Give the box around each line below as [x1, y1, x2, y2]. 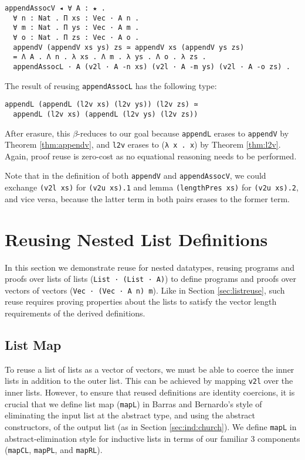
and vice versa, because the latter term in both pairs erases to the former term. [5, 192, 290, 205]
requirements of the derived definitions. [5, 307, 145, 319]
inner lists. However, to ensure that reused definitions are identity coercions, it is [5, 386, 295, 398]
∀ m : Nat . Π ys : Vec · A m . [13, 23, 140, 32]
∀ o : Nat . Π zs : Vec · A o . [13, 33, 140, 42]
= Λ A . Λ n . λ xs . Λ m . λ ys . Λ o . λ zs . [13, 53, 206, 62]
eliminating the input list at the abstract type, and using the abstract [5, 409, 256, 421]
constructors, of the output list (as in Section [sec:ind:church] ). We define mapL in [5, 420, 297, 432]
